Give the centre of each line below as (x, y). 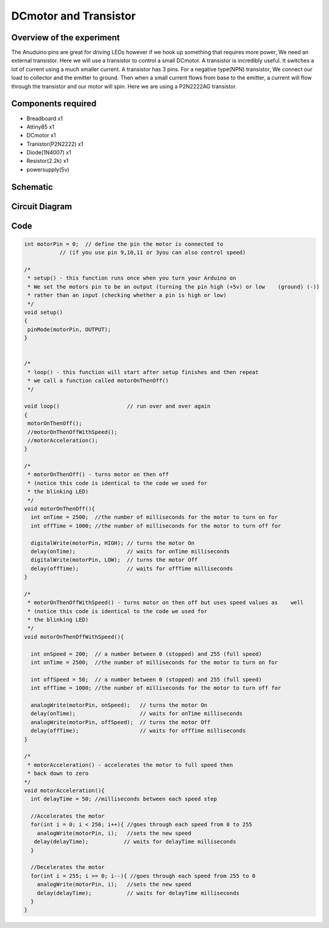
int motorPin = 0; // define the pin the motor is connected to (124, 244)
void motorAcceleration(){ (64, 790)
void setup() (44, 312)
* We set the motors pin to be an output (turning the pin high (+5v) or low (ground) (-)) (174, 286)
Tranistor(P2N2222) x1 (55, 144)
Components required (54, 104)
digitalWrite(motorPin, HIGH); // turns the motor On (113, 543)
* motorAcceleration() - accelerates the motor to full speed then (130, 765)
